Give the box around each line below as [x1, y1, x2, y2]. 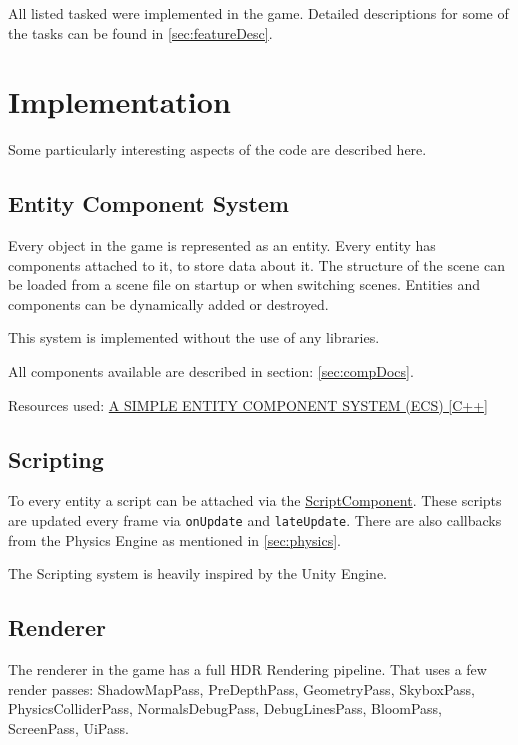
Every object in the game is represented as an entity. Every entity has [8, 235, 436, 256]
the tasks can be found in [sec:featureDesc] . [8, 22, 273, 43]
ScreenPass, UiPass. [8, 717, 129, 738]
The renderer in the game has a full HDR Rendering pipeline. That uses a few [8, 659, 487, 680]
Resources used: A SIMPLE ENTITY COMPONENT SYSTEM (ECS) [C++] [8, 394, 488, 415]
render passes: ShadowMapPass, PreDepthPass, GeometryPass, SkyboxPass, [8, 678, 475, 699]
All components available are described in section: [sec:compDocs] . [8, 361, 414, 382]
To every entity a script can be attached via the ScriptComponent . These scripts [8, 490, 502, 511]
